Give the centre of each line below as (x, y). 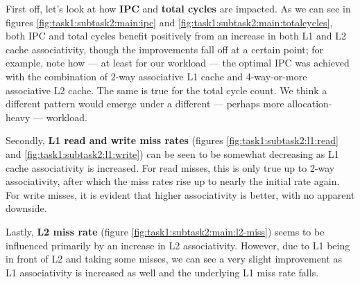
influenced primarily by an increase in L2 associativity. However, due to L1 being (178, 245)
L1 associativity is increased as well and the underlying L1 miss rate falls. (162, 272)
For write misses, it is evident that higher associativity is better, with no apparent (180, 194)
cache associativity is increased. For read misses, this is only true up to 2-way (170, 167)
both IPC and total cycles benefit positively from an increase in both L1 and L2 (176, 36)
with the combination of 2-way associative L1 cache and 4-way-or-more (156, 76)
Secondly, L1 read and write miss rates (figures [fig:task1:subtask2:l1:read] (172, 140)
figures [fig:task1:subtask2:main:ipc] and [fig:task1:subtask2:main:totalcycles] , (169, 22)
